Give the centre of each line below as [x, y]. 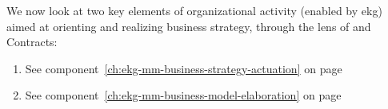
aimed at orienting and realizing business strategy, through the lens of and [189, 26]
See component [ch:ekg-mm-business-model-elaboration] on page [183, 95]
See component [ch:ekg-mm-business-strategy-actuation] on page [184, 68]
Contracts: [32, 42]
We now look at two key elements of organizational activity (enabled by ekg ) [194, 10]
